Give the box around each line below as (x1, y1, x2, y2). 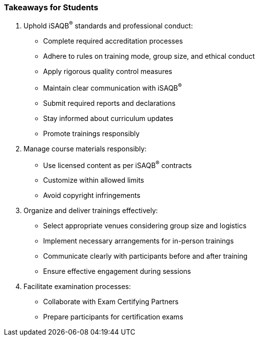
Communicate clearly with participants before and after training (43, 252, 248, 261)
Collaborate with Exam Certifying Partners (43, 297, 179, 306)
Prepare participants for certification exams (43, 313, 184, 321)
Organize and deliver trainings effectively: (24, 206, 158, 215)
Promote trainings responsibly (43, 129, 140, 138)
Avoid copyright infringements (43, 191, 141, 200)
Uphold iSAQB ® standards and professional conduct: (24, 20, 193, 30)
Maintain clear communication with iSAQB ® (43, 82, 182, 92)
